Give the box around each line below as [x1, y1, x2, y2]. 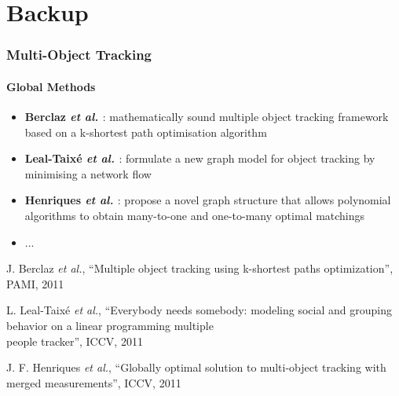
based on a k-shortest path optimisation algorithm [24, 123, 267, 140]
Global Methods [6, 78, 96, 94]
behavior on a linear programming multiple [6, 317, 214, 333]
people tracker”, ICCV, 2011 [6, 332, 143, 349]
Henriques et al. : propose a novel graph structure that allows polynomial [24, 192, 391, 208]
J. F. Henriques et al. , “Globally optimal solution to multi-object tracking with [6, 359, 386, 376]
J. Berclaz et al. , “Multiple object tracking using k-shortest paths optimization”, [6, 260, 394, 277]
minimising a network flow [24, 165, 152, 181]
